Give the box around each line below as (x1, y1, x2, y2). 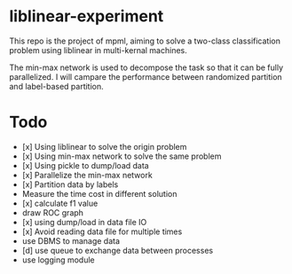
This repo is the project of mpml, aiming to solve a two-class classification (9, 35, 281, 46)
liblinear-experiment (9, 6, 164, 27)
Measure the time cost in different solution (21, 188, 178, 199)
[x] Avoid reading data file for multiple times (21, 226, 183, 237)
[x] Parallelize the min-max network (21, 169, 153, 180)
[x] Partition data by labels (21, 179, 119, 190)
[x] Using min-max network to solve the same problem (21, 151, 222, 161)
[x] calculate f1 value (21, 198, 99, 208)
